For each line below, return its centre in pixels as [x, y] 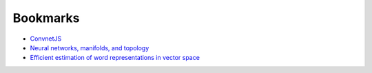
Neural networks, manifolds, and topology [90, 48]
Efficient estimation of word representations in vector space [115, 58]
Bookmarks [46, 18]
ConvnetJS [46, 39]
